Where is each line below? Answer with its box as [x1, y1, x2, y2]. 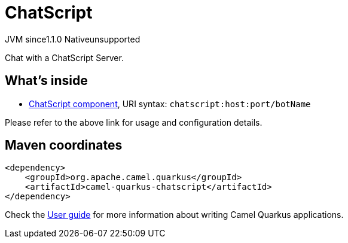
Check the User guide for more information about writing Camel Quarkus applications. [5, 209, 344, 220]
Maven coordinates [5, 138, 123, 153]
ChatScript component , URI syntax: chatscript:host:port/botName [29, 98, 311, 109]
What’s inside [5, 73, 88, 89]
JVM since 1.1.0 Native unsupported [5, 34, 141, 44]
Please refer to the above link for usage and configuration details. [5, 117, 262, 127]
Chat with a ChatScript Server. [5, 52, 124, 63]
